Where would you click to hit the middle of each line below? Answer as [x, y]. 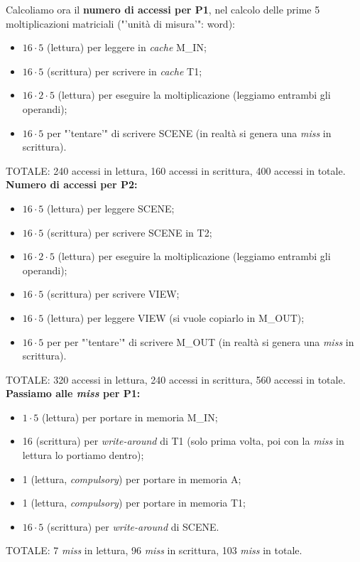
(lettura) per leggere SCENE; [111, 208]
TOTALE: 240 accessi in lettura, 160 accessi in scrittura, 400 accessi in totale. [176, 170]
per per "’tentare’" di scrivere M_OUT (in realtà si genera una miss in [201, 341]
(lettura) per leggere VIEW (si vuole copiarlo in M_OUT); [176, 317]
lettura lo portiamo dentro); [83, 455]
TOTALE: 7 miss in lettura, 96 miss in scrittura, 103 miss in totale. [154, 550]
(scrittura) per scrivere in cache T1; [125, 71]
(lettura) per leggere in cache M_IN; [127, 47]
